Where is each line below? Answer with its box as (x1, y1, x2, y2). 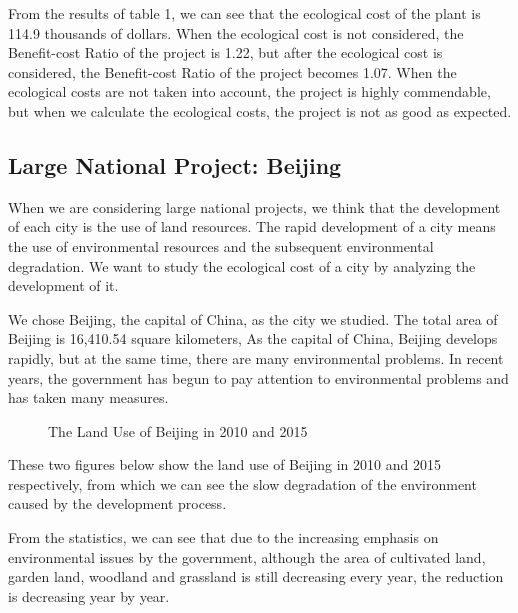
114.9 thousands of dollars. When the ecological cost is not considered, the (8, 22, 464, 43)
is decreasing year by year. (8, 585, 170, 606)
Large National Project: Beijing (8, 149, 342, 180)
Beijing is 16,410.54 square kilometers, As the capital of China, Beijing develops (8, 328, 498, 349)
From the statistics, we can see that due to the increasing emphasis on (8, 527, 439, 548)
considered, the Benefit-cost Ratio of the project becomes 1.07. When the (8, 61, 457, 82)
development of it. (8, 275, 119, 296)
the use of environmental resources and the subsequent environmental (8, 235, 434, 256)
